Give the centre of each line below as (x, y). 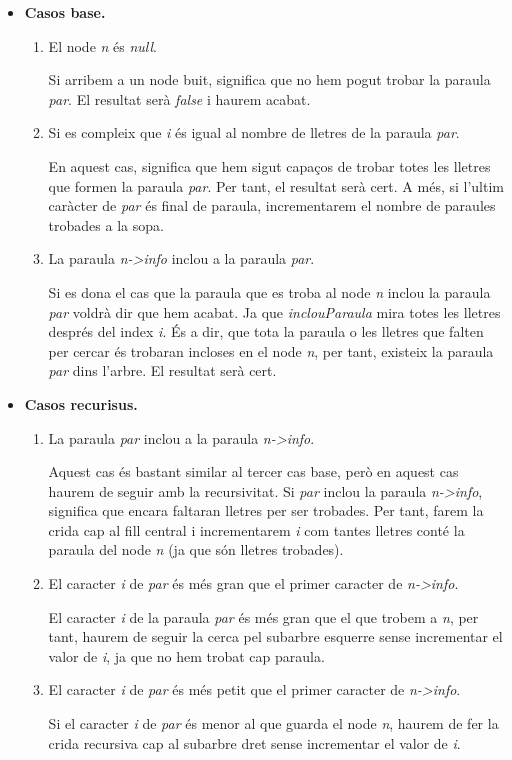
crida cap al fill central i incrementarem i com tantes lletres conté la (256, 529)
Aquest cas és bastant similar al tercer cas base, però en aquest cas (253, 471)
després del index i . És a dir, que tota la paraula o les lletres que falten (266, 331)
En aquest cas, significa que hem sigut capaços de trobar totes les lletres (269, 165)
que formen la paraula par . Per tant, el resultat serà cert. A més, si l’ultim (276, 185)
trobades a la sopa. (106, 224)
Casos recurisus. (81, 403)
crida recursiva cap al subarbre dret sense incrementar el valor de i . (254, 742)
